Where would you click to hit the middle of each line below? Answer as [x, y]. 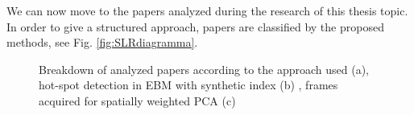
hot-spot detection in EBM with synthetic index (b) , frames [188, 85]
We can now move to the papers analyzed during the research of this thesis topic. [207, 10]
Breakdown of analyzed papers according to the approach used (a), [204, 69]
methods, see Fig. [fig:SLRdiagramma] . [102, 42]
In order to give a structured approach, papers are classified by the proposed [195, 26]
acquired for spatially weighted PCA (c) [137, 100]
